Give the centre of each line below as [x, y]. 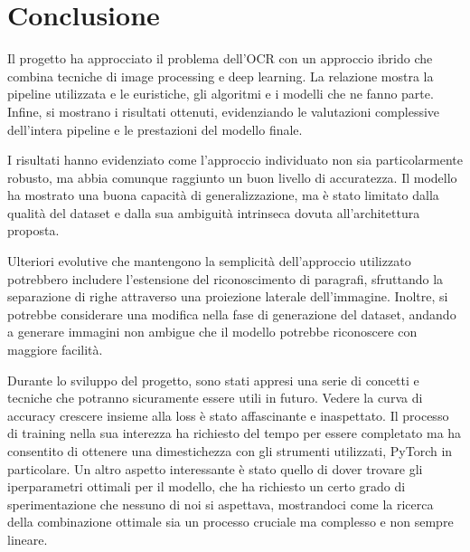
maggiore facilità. [55, 350]
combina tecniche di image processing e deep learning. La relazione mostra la [221, 76]
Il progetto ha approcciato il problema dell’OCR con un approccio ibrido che [220, 58]
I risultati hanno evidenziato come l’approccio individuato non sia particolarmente [235, 160]
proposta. [33, 230]
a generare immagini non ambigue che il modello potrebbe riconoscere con [212, 332]
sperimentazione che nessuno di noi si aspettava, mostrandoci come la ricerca [221, 504]
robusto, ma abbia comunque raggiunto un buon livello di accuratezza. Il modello [232, 177]
